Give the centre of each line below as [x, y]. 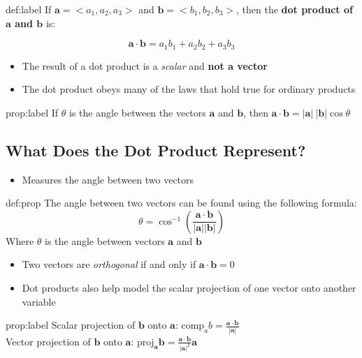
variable [39, 301]
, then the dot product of [294, 9]
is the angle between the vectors [138, 112]
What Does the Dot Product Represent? [156, 150]
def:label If [29, 9]
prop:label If [32, 112]
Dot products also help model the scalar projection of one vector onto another [189, 288]
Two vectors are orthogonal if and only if [109, 264]
